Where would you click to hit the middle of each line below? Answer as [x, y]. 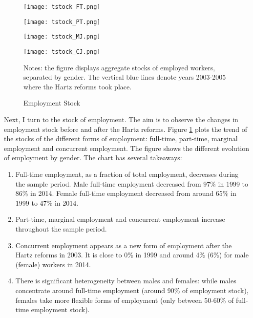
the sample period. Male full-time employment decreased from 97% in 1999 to [132, 183]
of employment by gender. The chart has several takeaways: [93, 158]
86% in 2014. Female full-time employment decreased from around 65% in [126, 193]
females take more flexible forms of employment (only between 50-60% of [125, 300]
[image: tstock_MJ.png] [62, 37]
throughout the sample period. [61, 228]
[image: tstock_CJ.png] [62, 52]
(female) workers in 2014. [53, 264]
